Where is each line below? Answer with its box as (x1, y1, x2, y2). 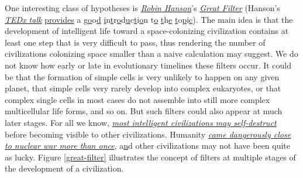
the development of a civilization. (5, 162, 124, 174)
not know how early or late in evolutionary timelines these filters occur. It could (5, 59, 292, 71)
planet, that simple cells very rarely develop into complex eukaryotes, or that (5, 82, 281, 94)
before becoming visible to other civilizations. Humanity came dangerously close (5, 128, 291, 140)
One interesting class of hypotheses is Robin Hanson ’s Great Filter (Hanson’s (5, 2, 280, 13)
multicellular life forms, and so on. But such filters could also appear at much (5, 105, 283, 117)
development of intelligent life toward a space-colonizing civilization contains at (5, 25, 289, 37)
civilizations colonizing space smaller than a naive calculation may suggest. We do (5, 47, 298, 60)
